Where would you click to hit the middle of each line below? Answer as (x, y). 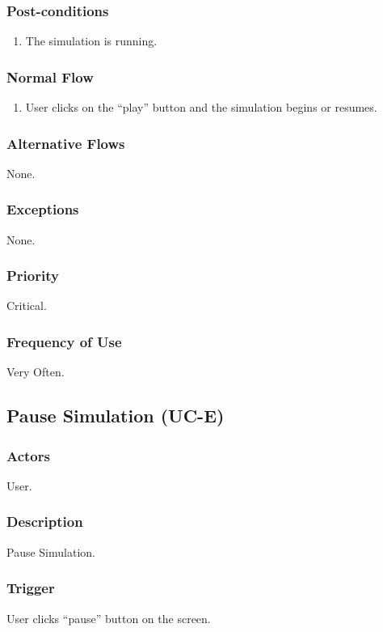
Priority (33, 276)
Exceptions (43, 209)
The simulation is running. (91, 41)
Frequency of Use (64, 341)
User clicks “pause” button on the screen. (109, 618)
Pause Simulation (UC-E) (116, 416)
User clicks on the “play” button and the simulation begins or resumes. (201, 107)
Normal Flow (50, 76)
